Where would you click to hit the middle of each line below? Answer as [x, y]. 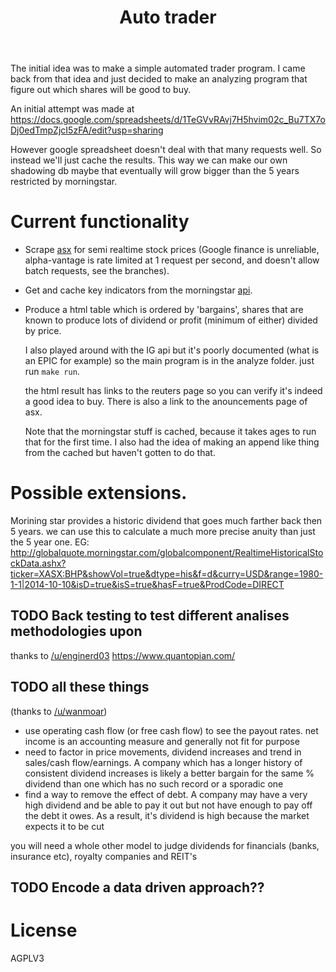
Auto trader [168, 17]
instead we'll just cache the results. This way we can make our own [149, 160]
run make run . [52, 372]
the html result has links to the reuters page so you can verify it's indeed [173, 391]
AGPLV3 [27, 958]
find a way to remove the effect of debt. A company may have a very [166, 794]
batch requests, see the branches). [97, 271]
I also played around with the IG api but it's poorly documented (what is [172, 350]
